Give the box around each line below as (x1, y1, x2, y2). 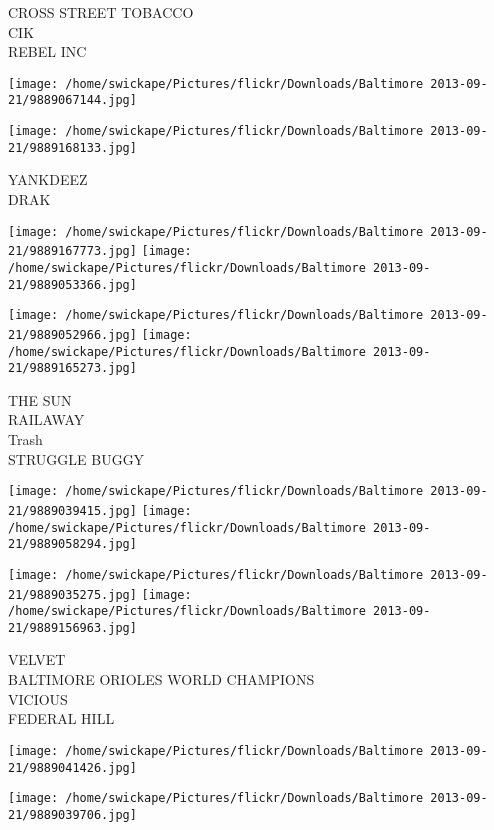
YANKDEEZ (8, 169, 88, 190)
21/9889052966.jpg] (8, 327, 137, 342)
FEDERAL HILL (8, 708, 115, 729)
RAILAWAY (8, 409, 85, 430)
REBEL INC (8, 41, 87, 62)
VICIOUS (8, 688, 68, 709)
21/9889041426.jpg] (8, 760, 137, 775)
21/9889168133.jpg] (8, 140, 137, 155)
